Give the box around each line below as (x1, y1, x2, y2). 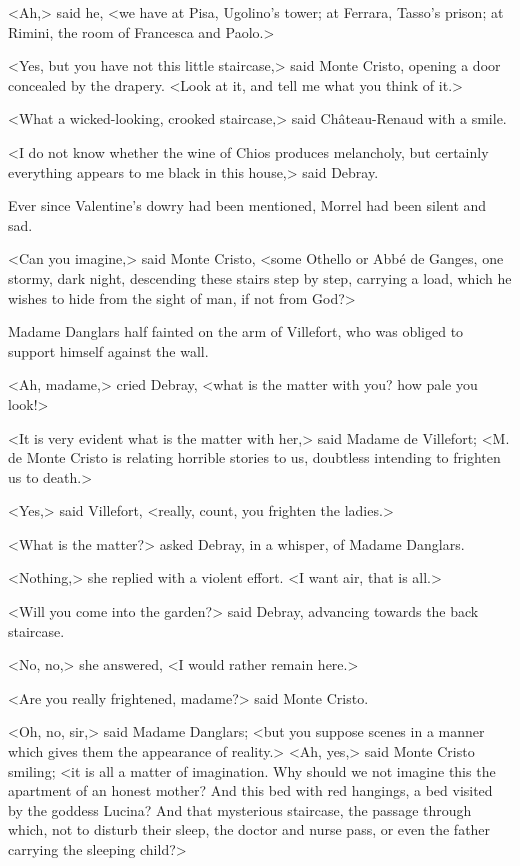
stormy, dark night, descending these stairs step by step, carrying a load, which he (8, 267, 512, 288)
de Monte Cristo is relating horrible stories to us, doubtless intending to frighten (8, 447, 501, 468)
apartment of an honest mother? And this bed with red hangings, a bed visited (8, 780, 493, 801)
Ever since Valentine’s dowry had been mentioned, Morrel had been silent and (8, 195, 487, 216)
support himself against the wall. (8, 340, 209, 361)
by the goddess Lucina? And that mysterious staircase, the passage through (8, 799, 472, 820)
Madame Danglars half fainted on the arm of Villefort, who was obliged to (8, 321, 464, 342)
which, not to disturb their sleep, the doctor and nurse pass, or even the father (8, 819, 491, 840)
